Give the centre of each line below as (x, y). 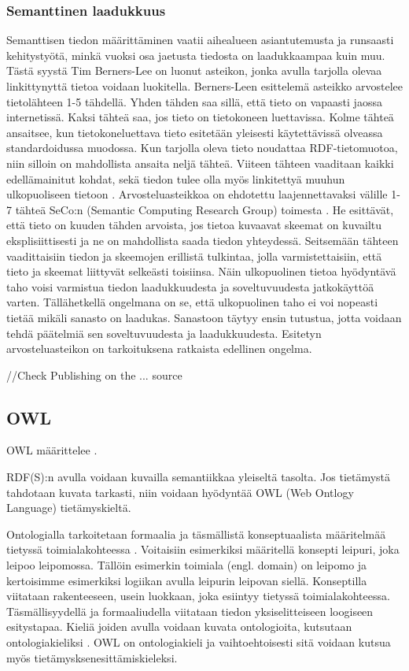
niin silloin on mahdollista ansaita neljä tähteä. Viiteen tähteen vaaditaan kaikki (200, 163)
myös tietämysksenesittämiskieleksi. (92, 657)
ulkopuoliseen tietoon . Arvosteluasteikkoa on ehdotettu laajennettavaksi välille (197, 194)
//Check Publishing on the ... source (94, 374)
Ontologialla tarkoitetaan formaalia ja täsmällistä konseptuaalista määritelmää (196, 534)
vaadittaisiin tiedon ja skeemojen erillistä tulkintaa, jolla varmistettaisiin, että (194, 256)
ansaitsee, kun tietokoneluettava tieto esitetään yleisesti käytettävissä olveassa (195, 132)
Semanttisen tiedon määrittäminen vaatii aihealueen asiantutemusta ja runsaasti (200, 40)
